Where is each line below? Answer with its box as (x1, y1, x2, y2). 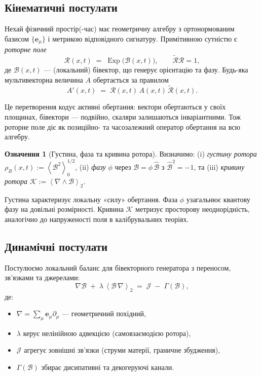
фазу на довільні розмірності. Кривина (5, 204, 124, 214)
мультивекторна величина (5, 74, 83, 85)
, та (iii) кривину (194, 161, 245, 172)
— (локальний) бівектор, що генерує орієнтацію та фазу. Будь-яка (44, 64, 248, 75)
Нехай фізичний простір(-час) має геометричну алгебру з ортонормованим (5, 23, 235, 34)
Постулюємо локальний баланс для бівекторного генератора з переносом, (5, 262, 231, 273)
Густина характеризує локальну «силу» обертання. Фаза (5, 194, 178, 204)
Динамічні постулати (5, 238, 108, 254)
